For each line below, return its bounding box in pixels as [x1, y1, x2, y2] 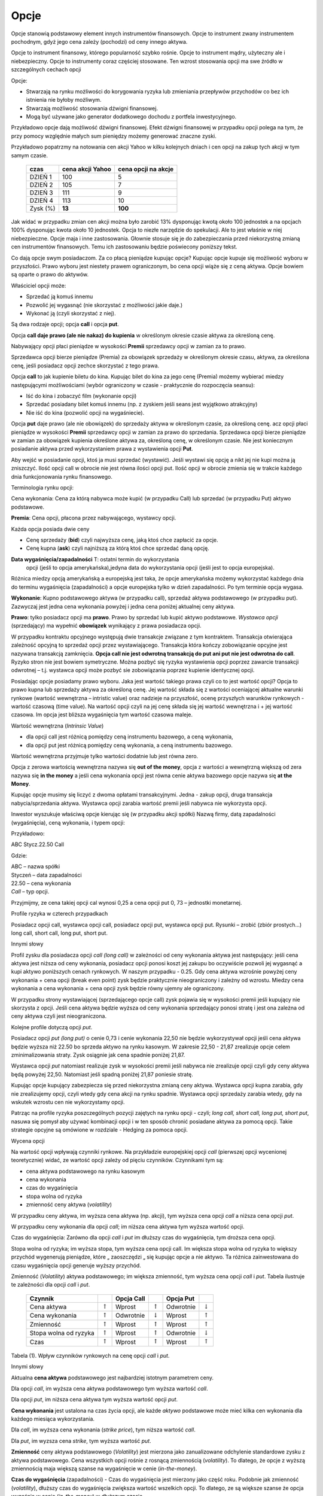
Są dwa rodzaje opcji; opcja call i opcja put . [11, 321, 119, 328]
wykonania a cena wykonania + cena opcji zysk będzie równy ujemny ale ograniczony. [11, 985, 225, 992]
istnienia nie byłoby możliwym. [26, 96, 102, 104]
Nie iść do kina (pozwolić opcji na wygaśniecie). [26, 409, 145, 416]
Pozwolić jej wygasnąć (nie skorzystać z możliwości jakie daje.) [26, 301, 183, 308]
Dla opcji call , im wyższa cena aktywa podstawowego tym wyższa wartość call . [11, 1385, 209, 1392]
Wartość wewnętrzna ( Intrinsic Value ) [11, 722, 104, 729]
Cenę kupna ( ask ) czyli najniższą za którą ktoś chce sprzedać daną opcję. [26, 545, 209, 552]
